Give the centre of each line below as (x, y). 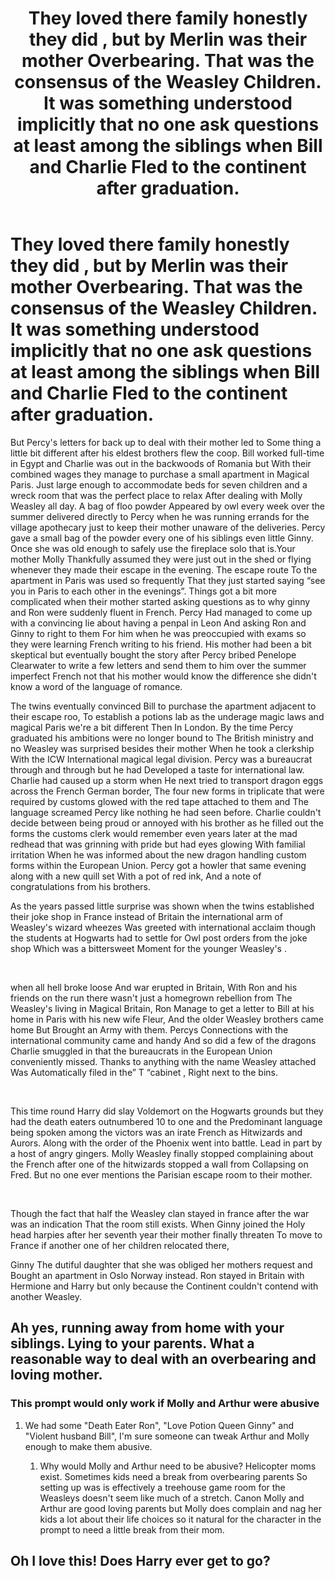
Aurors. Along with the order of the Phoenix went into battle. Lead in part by (166, 1143)
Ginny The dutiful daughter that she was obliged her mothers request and (161, 1264)
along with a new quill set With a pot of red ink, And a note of (136, 876)
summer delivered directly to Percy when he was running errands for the (160, 516)
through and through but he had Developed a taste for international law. (157, 769)
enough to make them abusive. (88, 1446)
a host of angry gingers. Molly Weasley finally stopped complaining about (162, 1153)
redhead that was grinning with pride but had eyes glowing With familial (158, 844)
